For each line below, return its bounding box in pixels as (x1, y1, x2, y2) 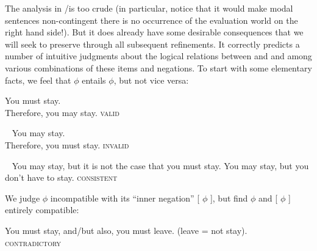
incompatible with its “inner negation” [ (50, 191, 200, 204)
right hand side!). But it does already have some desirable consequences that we (5, 26, 304, 38)
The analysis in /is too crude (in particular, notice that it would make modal (5, 2, 293, 14)
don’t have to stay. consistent (5, 171, 118, 184)
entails (82, 73, 106, 86)
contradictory (5, 236, 62, 249)
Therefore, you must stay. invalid (5, 138, 129, 151)
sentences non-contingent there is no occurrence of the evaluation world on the (5, 13, 298, 26)
